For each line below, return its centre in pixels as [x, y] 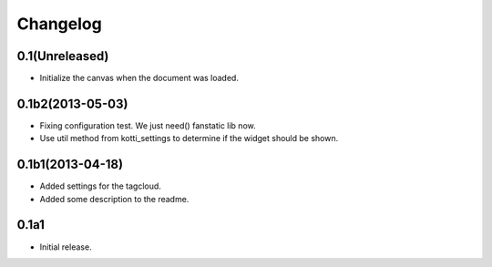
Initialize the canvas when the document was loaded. [139, 78]
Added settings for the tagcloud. [100, 186]
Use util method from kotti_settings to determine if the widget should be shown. [189, 139]
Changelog [59, 24]
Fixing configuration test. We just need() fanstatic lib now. [148, 125]
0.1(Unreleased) [63, 56]
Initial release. [66, 247]
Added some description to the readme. [114, 199]
